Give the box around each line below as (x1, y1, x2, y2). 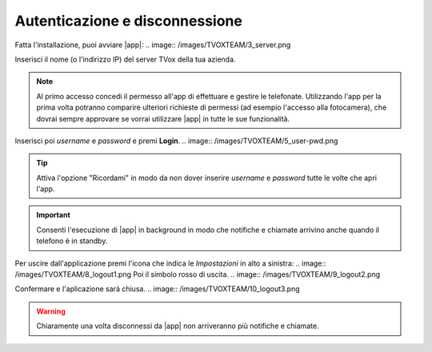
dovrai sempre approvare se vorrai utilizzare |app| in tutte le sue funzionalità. (36, 114, 290, 123)
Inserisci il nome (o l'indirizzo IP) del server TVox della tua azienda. (14, 54, 236, 64)
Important (36, 210, 71, 220)
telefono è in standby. (36, 236, 108, 246)
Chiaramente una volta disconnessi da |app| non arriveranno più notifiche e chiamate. (36, 321, 319, 331)
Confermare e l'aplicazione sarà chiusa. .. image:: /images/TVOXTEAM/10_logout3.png (14, 284, 300, 294)
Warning (36, 306, 66, 316)
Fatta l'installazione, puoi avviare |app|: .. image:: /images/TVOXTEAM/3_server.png (14, 40, 291, 50)
